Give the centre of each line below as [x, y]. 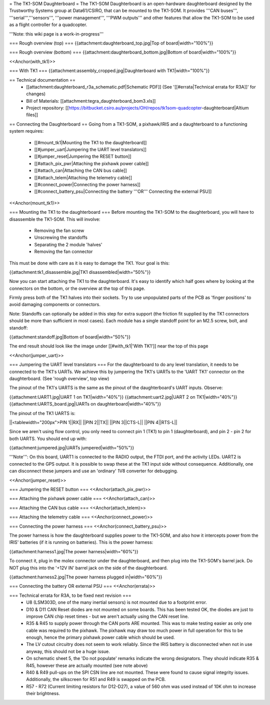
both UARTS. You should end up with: [48, 439]
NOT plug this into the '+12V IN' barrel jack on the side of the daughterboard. [88, 568]
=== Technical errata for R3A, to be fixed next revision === [70, 595]
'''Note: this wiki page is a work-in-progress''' [56, 34]
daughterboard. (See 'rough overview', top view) [59, 379]
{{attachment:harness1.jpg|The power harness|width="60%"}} [74, 551]
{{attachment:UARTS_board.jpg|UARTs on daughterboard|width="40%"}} [85, 404]
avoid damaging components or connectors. [55, 304]
